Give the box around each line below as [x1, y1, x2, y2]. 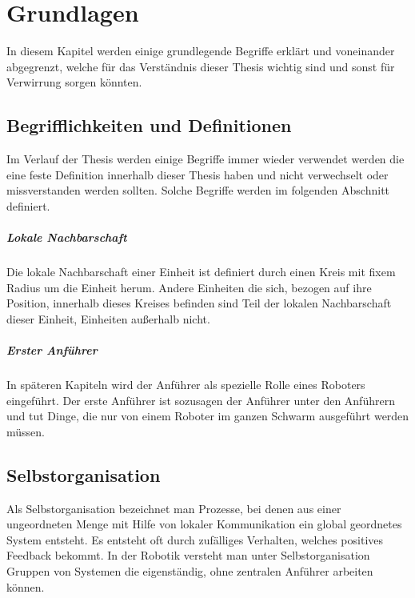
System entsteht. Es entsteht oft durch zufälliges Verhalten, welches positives [6, 531, 384, 548]
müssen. [6, 423, 45, 439]
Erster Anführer [6, 342, 98, 359]
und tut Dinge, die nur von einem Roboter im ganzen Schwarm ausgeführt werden [6, 407, 409, 424]
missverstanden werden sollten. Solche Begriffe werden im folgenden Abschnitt [6, 182, 390, 199]
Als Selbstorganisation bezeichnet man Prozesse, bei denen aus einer [6, 500, 341, 516]
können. [6, 578, 45, 595]
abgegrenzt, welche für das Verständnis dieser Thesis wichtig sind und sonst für [6, 58, 395, 74]
